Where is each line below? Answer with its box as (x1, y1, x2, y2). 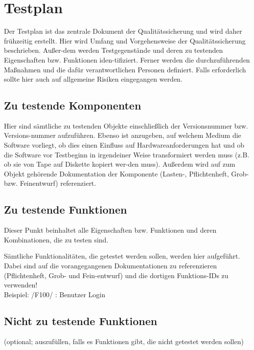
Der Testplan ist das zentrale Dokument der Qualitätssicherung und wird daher (4, 26, 242, 36)
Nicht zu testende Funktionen (4, 313, 158, 328)
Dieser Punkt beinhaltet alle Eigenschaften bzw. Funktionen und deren (4, 225, 217, 235)
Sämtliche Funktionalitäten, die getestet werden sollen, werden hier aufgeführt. (4, 251, 240, 261)
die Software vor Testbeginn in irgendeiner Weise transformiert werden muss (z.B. (4, 149, 250, 159)
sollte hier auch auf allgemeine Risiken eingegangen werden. (4, 74, 183, 84)
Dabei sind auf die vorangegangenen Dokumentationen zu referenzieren (4, 261, 217, 271)
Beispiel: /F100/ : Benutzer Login (4, 289, 105, 299)
